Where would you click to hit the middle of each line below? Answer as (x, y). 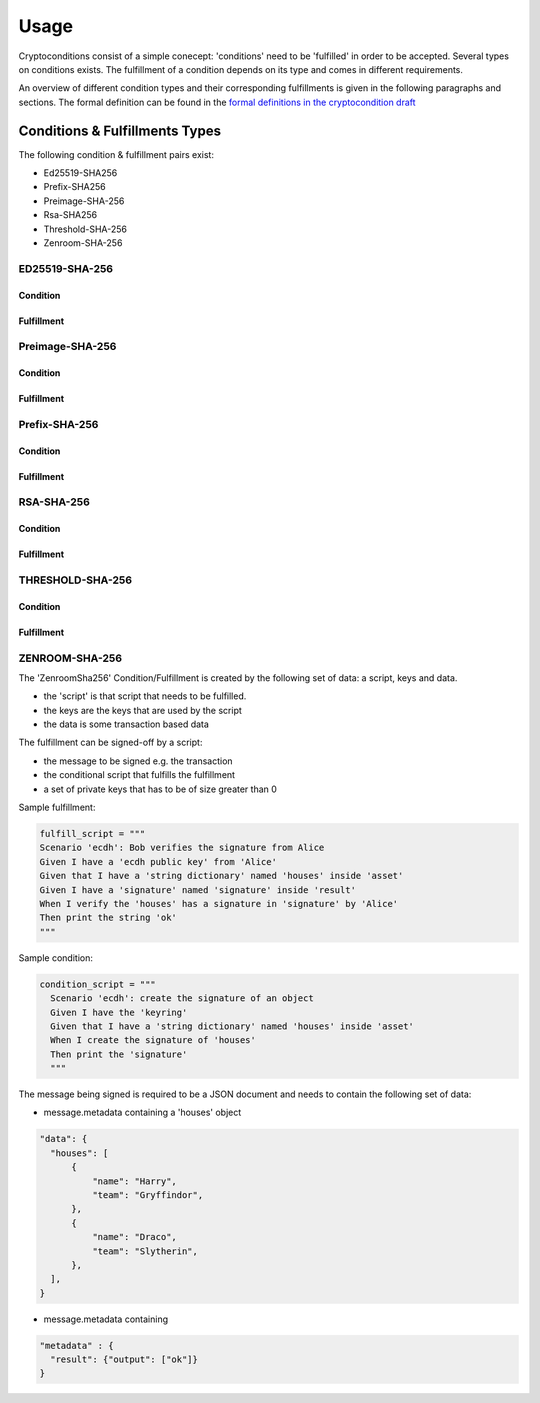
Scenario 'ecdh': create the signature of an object (182, 998)
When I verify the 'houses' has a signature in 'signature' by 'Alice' (219, 903)
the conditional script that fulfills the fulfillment (139, 775)
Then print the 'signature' (119, 1054)
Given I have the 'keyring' (119, 1012)
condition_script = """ (98, 984)
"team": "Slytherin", (145, 1251)
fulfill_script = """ (92, 834)
